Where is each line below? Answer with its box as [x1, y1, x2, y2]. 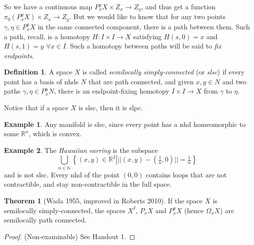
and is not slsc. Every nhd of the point [4, 169, 120, 179]
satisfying [133, 31, 162, 41]
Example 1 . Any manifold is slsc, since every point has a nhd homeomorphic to [4, 119, 246, 129]
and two [222, 76, 247, 86]
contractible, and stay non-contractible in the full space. [4, 179, 172, 189]
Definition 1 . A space [4, 67, 72, 77]
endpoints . [4, 50, 34, 60]
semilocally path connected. [4, 215, 87, 225]
